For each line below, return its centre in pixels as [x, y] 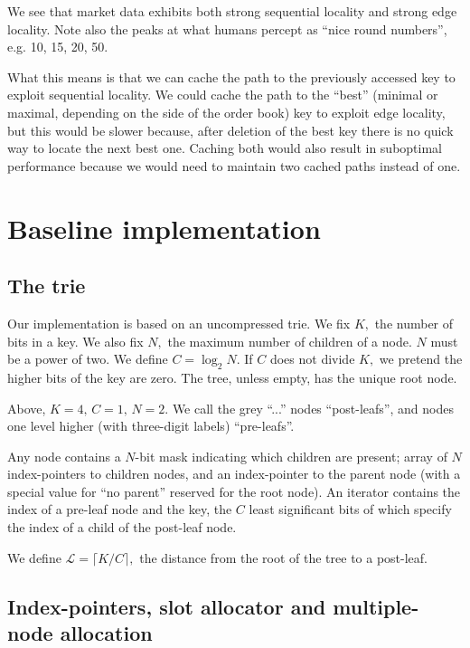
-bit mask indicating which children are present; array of [291, 456]
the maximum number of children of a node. [290, 341]
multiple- [376, 606]
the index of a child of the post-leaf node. [122, 527]
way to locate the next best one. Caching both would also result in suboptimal [225, 148]
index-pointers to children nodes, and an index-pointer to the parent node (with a [234, 474]
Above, [27, 408]
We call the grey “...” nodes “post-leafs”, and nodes [313, 408]
